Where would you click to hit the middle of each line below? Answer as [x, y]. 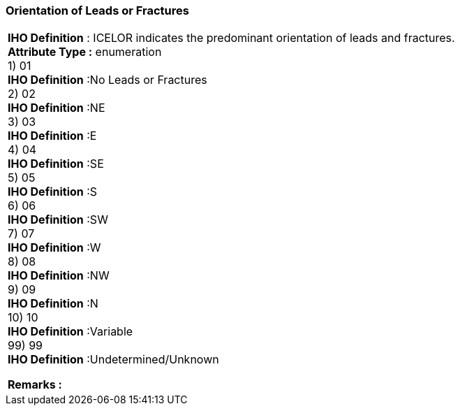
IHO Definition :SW [58, 220]
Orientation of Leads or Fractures [97, 10]
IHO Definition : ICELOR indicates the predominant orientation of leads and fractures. [231, 38]
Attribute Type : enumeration [85, 52]
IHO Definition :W [54, 248]
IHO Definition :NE [57, 108]
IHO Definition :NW [59, 276]
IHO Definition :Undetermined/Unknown [113, 360]
